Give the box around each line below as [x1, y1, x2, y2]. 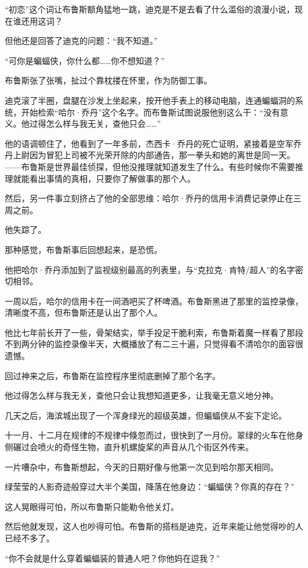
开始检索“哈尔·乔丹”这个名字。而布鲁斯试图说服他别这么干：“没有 [21, 105, 280, 118]
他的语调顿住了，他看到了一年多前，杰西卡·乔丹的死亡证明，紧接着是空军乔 [5, 137, 301, 149]
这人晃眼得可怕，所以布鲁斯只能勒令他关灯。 [5, 500, 179, 512]
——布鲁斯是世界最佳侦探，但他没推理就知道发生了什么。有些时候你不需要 [5, 160, 295, 172]
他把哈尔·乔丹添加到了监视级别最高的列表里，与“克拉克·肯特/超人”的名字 [5, 263, 295, 275]
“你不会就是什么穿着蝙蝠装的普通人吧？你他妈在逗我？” [5, 551, 220, 564]
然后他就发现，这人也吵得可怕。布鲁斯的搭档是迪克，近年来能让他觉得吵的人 [5, 520, 303, 532]
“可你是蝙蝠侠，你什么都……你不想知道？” [5, 54, 165, 66]
